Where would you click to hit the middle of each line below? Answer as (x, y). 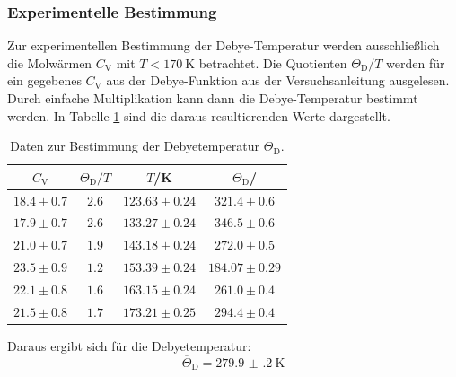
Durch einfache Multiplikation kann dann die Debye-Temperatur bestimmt (213, 98)
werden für (416, 62)
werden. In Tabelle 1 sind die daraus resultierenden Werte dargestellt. (199, 115)
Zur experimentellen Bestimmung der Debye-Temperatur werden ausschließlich (224, 45)
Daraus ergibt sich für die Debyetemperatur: (129, 345)
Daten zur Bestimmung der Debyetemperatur (135, 146)
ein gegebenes (44, 80)
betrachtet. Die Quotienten (273, 62)
